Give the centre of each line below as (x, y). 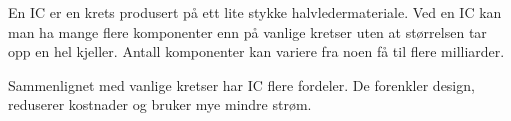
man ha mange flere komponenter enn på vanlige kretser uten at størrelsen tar (247, 31)
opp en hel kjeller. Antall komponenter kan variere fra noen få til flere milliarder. (256, 51)
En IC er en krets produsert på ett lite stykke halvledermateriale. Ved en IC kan (255, 12)
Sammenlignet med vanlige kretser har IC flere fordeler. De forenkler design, (241, 84)
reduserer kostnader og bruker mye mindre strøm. (160, 104)
